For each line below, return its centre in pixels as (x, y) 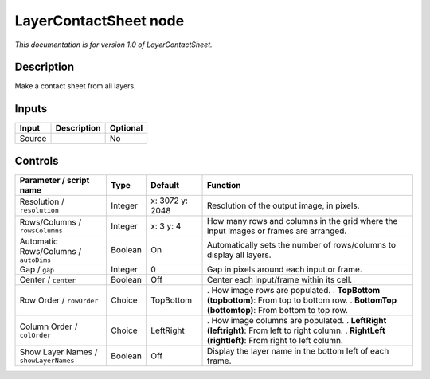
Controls (37, 160)
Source (33, 139)
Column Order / (49, 326)
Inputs (31, 109)
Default (165, 185)
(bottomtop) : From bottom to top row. (277, 310)
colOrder (35, 336)
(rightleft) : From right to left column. (275, 340)
